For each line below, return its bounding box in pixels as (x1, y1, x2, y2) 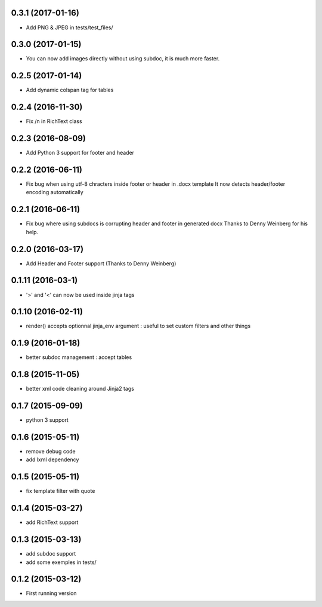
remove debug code (26, 448, 76, 455)
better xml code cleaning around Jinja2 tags (26, 385, 134, 393)
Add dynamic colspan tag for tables (26, 87, 114, 94)
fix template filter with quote (26, 488, 95, 495)
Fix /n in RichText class (26, 118, 83, 125)
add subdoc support (26, 550, 76, 557)
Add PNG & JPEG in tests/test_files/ (26, 24, 113, 31)
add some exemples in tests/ (26, 559, 97, 566)
